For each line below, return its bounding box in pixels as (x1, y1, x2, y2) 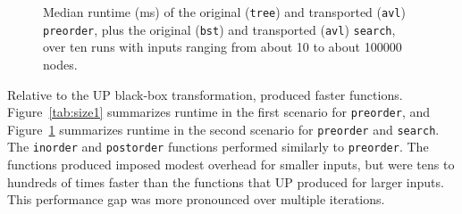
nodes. (43, 54, 78, 73)
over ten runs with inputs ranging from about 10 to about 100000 (43, 37, 402, 56)
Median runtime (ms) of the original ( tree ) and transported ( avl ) (43, 3, 406, 21)
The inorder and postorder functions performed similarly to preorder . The (7, 137, 429, 156)
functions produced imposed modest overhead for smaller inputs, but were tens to (7, 155, 455, 174)
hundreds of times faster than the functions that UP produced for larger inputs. (7, 172, 444, 191)
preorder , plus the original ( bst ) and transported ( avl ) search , (43, 20, 396, 38)
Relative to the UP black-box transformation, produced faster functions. (7, 85, 403, 103)
